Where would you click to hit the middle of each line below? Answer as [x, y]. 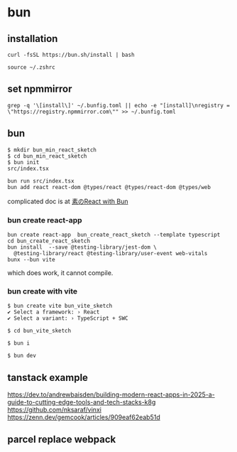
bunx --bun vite [31, 259]
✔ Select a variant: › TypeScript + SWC [68, 318]
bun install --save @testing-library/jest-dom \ [82, 247]
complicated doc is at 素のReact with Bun [68, 201]
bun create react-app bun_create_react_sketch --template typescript [114, 235]
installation [33, 39]
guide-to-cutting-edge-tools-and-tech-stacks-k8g [82, 402]
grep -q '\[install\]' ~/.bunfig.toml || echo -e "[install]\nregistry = [119, 105]
